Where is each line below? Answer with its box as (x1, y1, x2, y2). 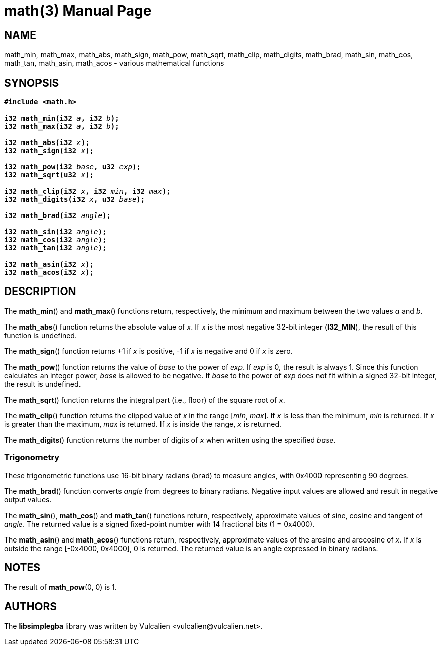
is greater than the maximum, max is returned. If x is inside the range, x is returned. (4, 419, 282, 428)
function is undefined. (4, 331, 77, 340)
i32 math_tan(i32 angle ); (4, 244, 107, 252)
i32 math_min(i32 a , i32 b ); (4, 114, 119, 123)
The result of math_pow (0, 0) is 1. (4, 583, 117, 592)
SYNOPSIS (4, 76, 59, 89)
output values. (4, 495, 52, 504)
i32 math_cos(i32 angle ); (4, 236, 107, 244)
